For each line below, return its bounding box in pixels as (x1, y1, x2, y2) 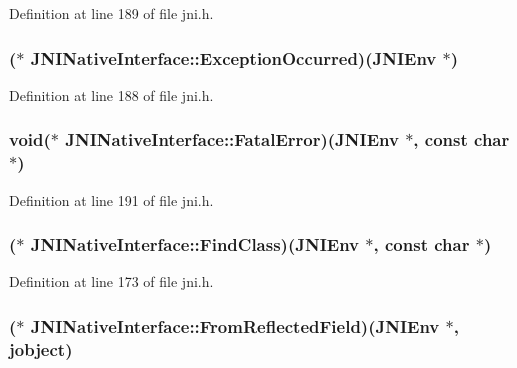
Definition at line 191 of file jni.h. (9, 189, 214, 210)
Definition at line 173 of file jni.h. (9, 271, 214, 292)
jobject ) (9, 336, 73, 361)
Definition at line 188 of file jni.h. (9, 84, 214, 105)
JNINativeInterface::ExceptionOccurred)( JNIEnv (30, 45, 437, 70)
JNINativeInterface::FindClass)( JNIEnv (30, 232, 360, 257)
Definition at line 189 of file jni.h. (9, 3, 214, 23)
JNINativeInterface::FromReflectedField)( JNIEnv (30, 313, 440, 338)
